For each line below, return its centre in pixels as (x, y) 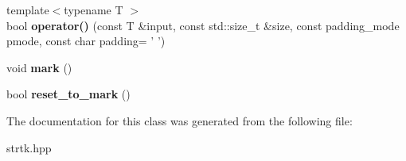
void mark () (39, 67)
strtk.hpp (29, 147)
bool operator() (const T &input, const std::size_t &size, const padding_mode (203, 25)
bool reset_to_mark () (68, 94)
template (28, 10)
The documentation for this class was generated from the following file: (180, 120)
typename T (94, 10)
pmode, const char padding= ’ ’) (86, 41)
